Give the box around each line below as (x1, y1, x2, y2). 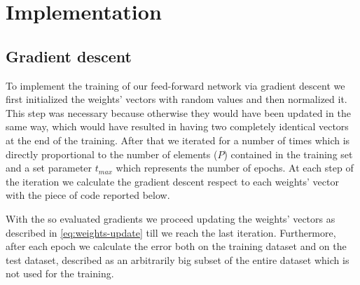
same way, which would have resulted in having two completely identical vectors (6, 119, 349, 134)
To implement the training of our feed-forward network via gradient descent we (6, 78, 345, 92)
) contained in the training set (223, 146, 353, 161)
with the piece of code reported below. (6, 188, 170, 202)
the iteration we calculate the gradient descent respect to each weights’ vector (6, 174, 339, 188)
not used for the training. (6, 266, 114, 281)
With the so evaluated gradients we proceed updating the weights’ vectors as (6, 211, 335, 225)
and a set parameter (6, 160, 92, 175)
